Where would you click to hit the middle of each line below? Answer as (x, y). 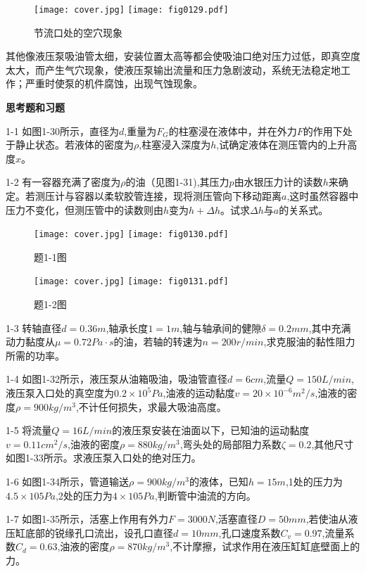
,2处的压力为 (84, 495)
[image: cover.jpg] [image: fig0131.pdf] (131, 282)
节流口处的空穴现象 (78, 32)
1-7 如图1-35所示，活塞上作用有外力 (87, 519)
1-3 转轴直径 (34, 328)
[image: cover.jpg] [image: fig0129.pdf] (131, 10)
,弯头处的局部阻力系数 (231, 444)
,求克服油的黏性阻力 (309, 342)
